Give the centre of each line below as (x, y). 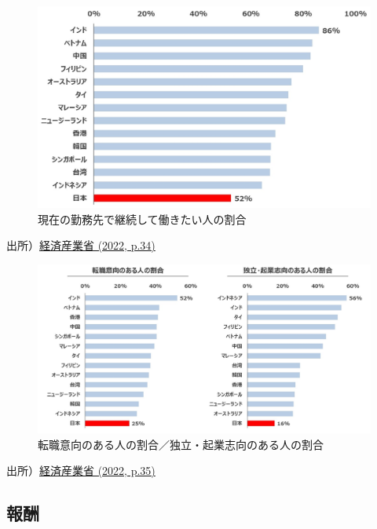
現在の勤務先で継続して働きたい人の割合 (142, 219)
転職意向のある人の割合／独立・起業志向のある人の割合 (181, 444)
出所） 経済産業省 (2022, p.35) (81, 471)
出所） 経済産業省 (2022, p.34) (81, 245)
